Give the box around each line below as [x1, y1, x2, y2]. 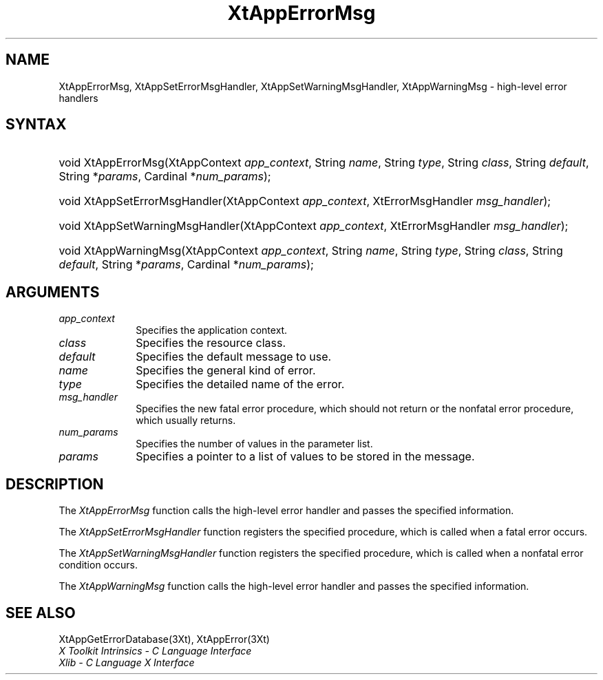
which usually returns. [136, 414, 236, 427]
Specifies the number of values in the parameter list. [136, 438, 373, 450]
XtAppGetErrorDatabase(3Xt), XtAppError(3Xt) [59, 633, 270, 645]
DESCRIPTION [6, 475, 104, 493]
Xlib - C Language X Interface [59, 656, 195, 668]
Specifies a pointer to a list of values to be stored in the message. [136, 449, 475, 464]
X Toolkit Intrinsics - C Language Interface [59, 644, 252, 657]
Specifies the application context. [136, 324, 288, 337]
